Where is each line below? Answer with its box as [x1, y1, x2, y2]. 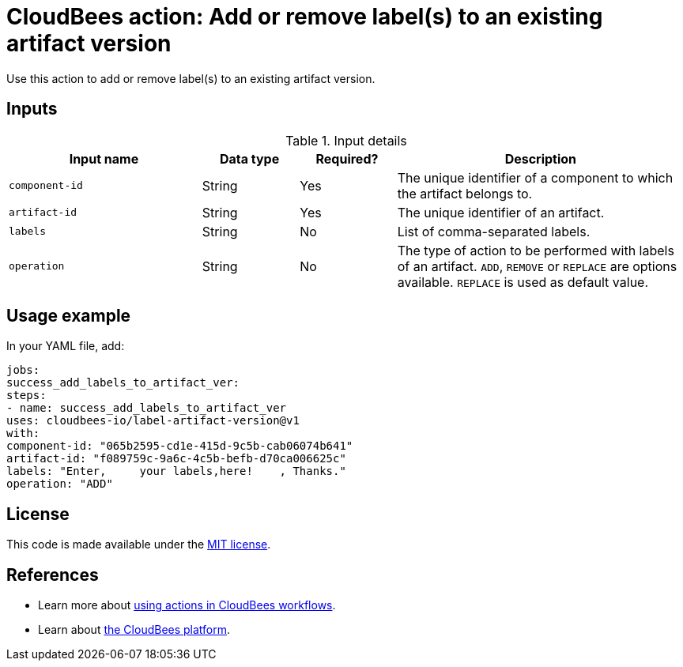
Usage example [6, 306, 131, 326]
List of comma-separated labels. [397, 223, 591, 239]
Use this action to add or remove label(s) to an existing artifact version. [6, 71, 375, 85]
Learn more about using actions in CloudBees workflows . [38, 598, 336, 612]
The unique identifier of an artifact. [397, 204, 605, 220]
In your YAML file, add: [6, 339, 125, 353]
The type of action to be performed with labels [397, 242, 674, 258]
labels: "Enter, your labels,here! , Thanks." [6, 465, 346, 478]
